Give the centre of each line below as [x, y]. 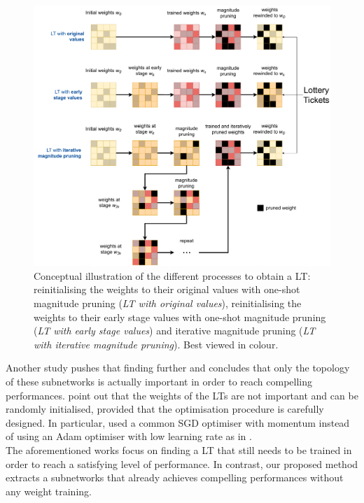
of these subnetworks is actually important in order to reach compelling [159, 381]
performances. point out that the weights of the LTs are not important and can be [182, 395]
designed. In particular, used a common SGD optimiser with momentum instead [178, 422]
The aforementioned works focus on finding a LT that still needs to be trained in [179, 449]
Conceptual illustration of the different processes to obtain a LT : [172, 275]
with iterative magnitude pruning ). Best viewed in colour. [156, 344]
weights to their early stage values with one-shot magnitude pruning [180, 317]
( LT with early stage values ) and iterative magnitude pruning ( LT [175, 331]
